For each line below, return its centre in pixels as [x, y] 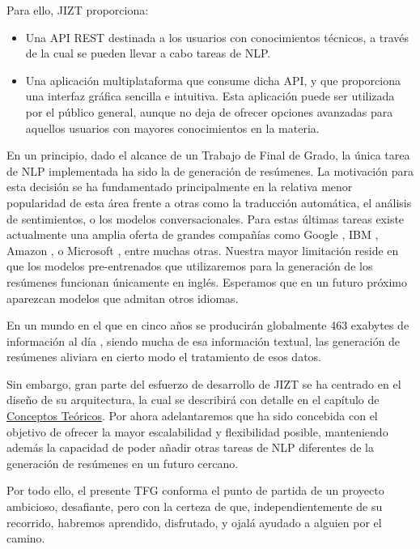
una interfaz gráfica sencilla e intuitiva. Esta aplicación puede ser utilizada [210, 96]
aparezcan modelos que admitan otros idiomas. [123, 298]
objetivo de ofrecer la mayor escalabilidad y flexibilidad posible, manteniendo [197, 431]
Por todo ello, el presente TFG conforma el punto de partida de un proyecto [195, 490]
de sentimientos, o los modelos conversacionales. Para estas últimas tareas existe [206, 218]
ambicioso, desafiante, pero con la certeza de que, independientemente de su [195, 506]
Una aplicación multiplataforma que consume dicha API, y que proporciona [213, 80]
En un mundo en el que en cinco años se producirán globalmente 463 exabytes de [208, 325]
